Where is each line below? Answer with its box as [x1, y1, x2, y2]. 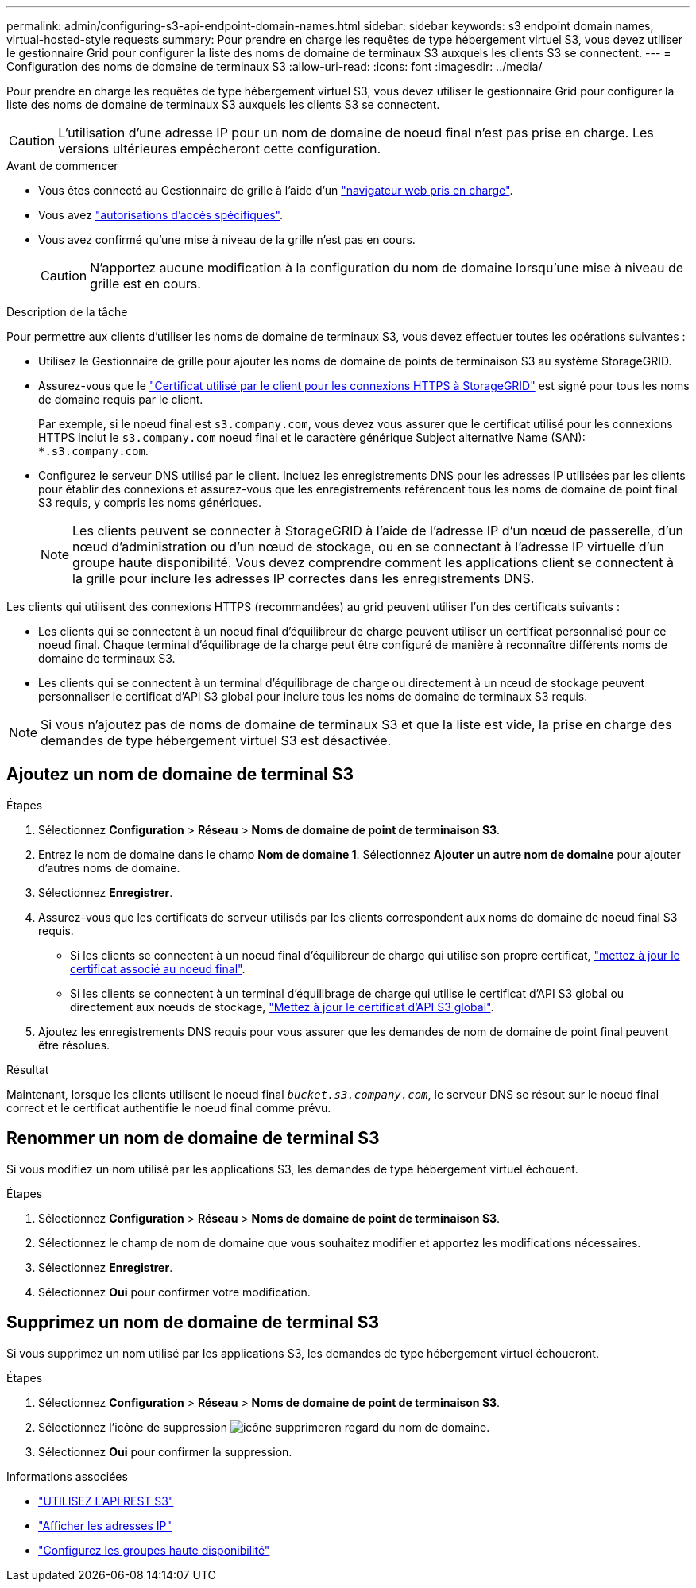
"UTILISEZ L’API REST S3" [38, 1493, 174, 1508]
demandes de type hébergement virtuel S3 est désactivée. [41, 732, 392, 748]
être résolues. [38, 1037, 110, 1052]
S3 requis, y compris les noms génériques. [38, 496, 262, 509]
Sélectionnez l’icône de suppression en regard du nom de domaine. [38, 1420, 490, 1434]
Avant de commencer [6, 159, 118, 172]
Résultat [6, 1062, 49, 1076]
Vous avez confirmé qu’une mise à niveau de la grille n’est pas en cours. [38, 233, 416, 246]
